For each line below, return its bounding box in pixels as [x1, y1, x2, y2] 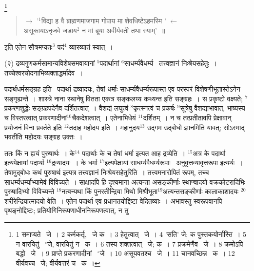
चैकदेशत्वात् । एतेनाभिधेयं [72, 113, 136, 123]
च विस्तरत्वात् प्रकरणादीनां [4, 113, 67, 123]
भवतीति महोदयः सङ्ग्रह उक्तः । [4, 132, 83, 142]
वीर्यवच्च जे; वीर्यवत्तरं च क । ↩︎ [16, 257, 100, 268]
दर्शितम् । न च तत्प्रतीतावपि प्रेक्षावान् [143, 113, 232, 123]
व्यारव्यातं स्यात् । [69, 41, 113, 52]
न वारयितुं [16, 238, 39, 249]
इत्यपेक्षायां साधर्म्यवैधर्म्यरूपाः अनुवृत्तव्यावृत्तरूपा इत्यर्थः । [104, 157, 243, 168]
